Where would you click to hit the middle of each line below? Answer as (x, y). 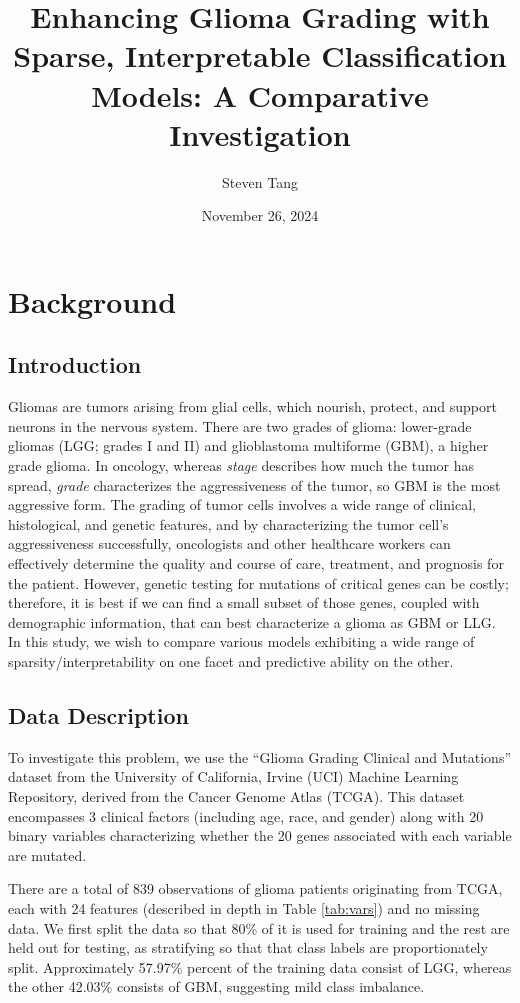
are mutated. (47, 854)
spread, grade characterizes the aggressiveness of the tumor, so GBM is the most (254, 484)
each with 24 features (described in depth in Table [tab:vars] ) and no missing (244, 907)
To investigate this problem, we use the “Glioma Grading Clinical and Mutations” (260, 756)
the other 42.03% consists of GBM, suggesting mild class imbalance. (216, 986)
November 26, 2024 (260, 215)
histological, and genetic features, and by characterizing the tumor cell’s (228, 523)
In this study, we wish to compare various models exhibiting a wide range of (241, 641)
